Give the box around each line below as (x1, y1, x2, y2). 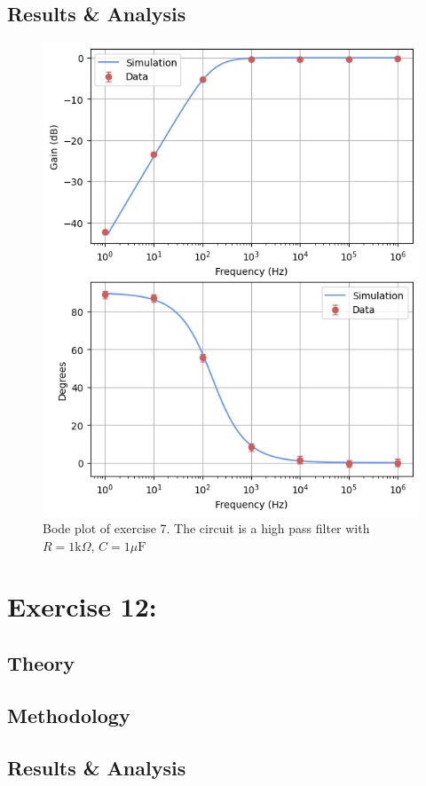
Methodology (7, 701, 130, 728)
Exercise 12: (7, 588, 157, 625)
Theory (7, 649, 75, 677)
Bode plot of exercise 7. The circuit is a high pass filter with (43, 519, 370, 538)
